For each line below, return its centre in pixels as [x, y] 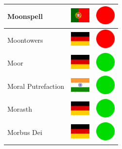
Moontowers [25, 40]
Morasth [20, 109]
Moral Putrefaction [36, 86]
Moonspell [25, 16]
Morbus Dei [25, 132]
